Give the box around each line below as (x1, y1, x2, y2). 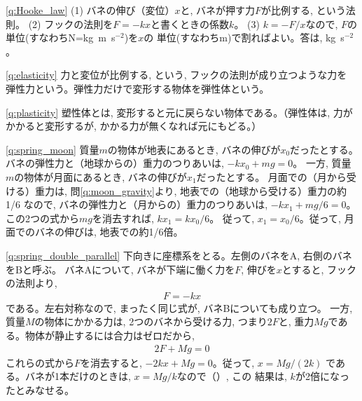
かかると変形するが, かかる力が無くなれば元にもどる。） (6, 118, 262, 133)
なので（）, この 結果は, (176, 369, 287, 383)
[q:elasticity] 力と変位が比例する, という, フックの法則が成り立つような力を (6, 67, 347, 82)
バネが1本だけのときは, (25, 369, 131, 383)
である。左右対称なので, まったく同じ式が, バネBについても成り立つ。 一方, (6, 300, 353, 315)
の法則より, (6, 276, 57, 290)
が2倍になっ (295, 369, 349, 383)
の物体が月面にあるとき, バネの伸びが (14, 169, 187, 184)
